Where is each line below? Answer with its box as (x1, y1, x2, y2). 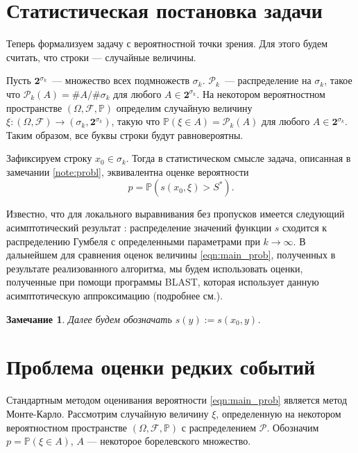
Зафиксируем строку (6, 151, 92, 165)
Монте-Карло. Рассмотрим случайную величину (6, 406, 209, 420)
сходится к (282, 220, 327, 235)
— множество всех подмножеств (52, 73, 190, 88)
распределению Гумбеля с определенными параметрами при (6, 233, 260, 248)
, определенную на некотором (216, 406, 341, 420)
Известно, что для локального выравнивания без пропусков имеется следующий (6, 206, 345, 221)
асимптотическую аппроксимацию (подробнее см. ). (6, 288, 223, 303)
